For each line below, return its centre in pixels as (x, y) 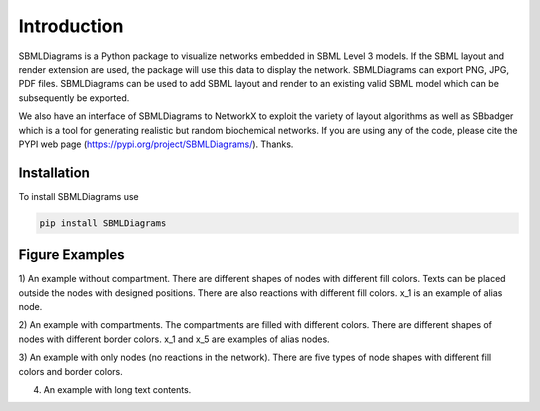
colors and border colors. (71, 371)
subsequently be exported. (74, 97)
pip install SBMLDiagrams (103, 223)
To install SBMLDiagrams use (78, 196)
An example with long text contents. (117, 390)
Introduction (71, 26)
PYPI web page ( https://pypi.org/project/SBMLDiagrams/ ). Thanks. (156, 144)
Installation (54, 172)
